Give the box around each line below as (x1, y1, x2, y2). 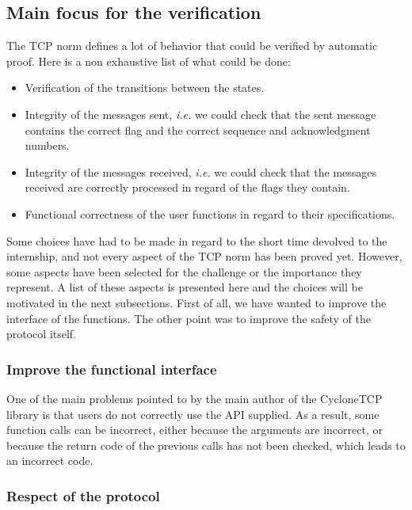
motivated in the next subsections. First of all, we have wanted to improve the (6, 294, 387, 310)
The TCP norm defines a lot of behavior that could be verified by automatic (6, 37, 378, 54)
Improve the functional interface (6, 359, 217, 379)
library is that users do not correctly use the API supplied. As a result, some (6, 405, 380, 422)
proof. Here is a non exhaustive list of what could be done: (6, 52, 291, 69)
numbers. (25, 137, 70, 154)
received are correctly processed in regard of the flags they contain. (25, 179, 350, 196)
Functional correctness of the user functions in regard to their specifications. (25, 205, 395, 222)
